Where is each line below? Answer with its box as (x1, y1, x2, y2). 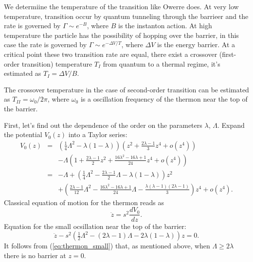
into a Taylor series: (68, 129, 127, 140)
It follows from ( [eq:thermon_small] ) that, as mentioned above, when (4, 241, 210, 251)
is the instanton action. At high (118, 20, 212, 31)
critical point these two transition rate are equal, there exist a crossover (4, 49, 217, 59)
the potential (4, 129, 42, 140)
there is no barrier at (4, 250, 66, 260)
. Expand (217, 120, 245, 130)
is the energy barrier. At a (157, 39, 235, 50)
